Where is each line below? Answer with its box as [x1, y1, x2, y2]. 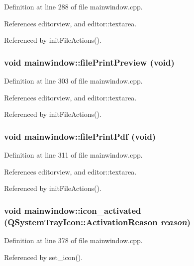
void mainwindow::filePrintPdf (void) [4, 130, 156, 142]
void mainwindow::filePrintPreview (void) [4, 56, 175, 68]
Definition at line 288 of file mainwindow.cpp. [4, 1, 143, 11]
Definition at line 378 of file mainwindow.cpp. [4, 235, 143, 245]
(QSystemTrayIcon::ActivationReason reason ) [4, 215, 191, 228]
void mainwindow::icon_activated [4, 204, 141, 216]
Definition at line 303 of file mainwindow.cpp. [4, 76, 143, 86]
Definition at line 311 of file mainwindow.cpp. [4, 150, 143, 160]
